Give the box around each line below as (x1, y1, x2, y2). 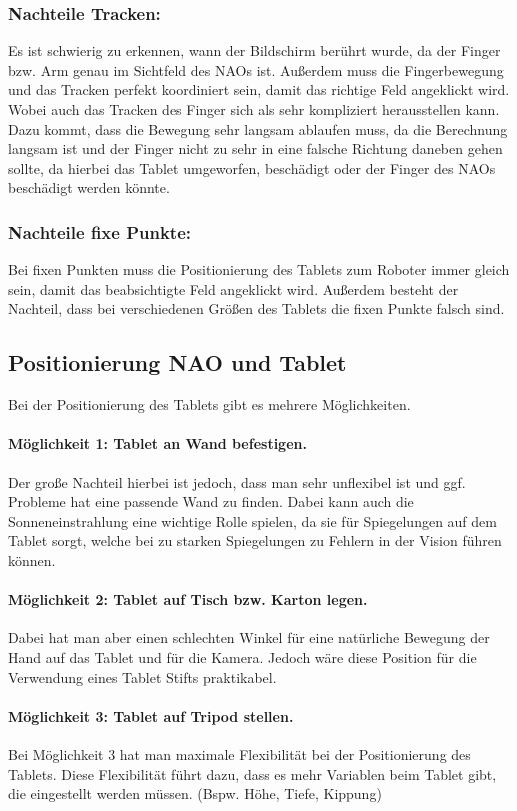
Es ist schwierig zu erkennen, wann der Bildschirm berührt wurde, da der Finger (8, 40, 501, 61)
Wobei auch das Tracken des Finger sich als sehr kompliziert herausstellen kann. (8, 99, 500, 119)
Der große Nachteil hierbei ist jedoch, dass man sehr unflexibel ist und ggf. (8, 471, 466, 492)
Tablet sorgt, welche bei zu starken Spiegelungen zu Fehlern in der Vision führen (8, 530, 502, 551)
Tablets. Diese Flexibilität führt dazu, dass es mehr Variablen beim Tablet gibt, (8, 763, 497, 784)
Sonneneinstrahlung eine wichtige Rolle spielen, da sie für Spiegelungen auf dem (8, 510, 497, 531)
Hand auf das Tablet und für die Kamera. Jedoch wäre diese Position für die (8, 646, 477, 667)
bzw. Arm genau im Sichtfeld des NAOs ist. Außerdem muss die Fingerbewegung (8, 59, 504, 80)
